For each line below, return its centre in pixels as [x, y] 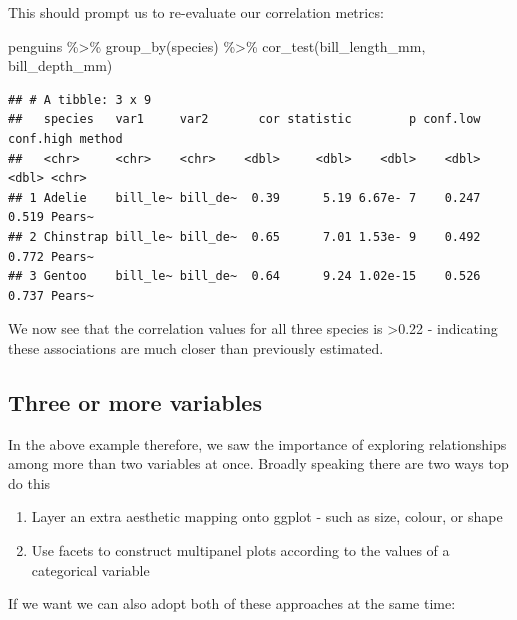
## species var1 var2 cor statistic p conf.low [244, 119]
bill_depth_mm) [60, 65]
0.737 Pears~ [51, 295]
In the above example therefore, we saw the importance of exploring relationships [257, 443]
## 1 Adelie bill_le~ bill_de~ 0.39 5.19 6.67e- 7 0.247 [244, 197]
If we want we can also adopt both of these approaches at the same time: [232, 603]
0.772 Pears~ [51, 256]
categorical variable [90, 569]
